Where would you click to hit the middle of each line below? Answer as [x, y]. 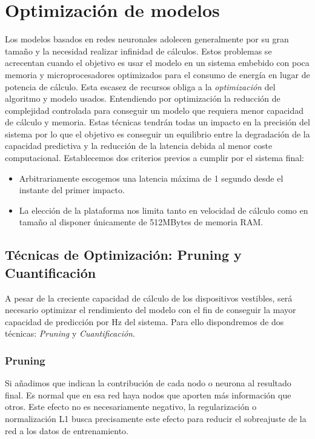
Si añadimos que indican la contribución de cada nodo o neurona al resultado [148, 383]
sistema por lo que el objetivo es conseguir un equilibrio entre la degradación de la [157, 134]
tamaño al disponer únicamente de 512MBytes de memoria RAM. [141, 222]
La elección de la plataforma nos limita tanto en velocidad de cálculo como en [164, 210]
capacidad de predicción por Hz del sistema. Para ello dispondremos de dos [144, 321]
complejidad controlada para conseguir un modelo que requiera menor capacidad [154, 110]
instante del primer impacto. [72, 190]
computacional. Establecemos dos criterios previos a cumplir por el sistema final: [155, 158]
